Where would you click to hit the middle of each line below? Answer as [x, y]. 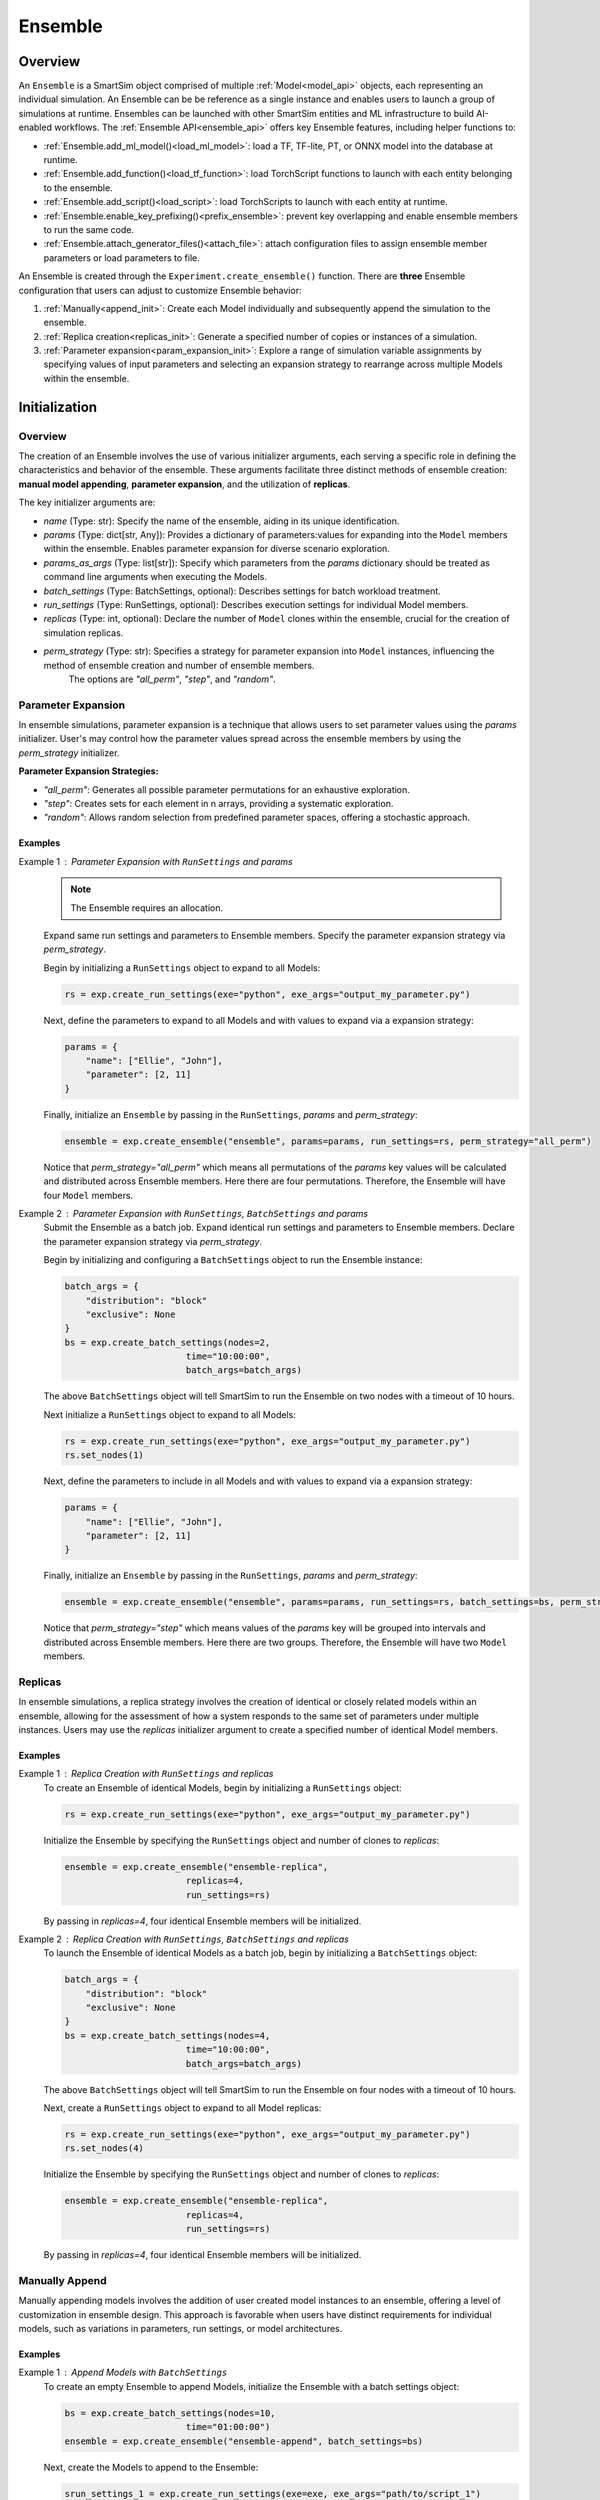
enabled [35, 127]
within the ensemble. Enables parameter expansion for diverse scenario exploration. [216, 549]
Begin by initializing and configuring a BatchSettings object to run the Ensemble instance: [233, 1260]
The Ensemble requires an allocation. [147, 907]
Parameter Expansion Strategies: [88, 771]
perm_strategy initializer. [69, 752]
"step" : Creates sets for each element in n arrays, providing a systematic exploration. [218, 803]
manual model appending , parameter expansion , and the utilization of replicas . [184, 484]
